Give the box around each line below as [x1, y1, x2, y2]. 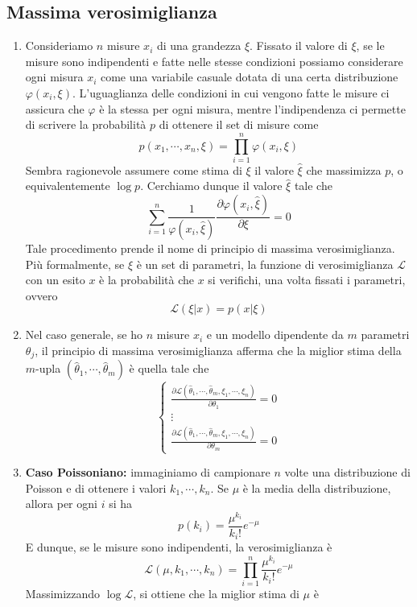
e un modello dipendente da [206, 326, 344, 343]
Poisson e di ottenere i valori [25, 479, 167, 496]
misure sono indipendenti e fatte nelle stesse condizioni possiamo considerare [25, 52, 403, 69]
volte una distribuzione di [284, 464, 411, 481]
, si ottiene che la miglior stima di [133, 584, 299, 601]
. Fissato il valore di [250, 37, 348, 54]
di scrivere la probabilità [25, 116, 147, 133]
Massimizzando [25, 584, 101, 601]
